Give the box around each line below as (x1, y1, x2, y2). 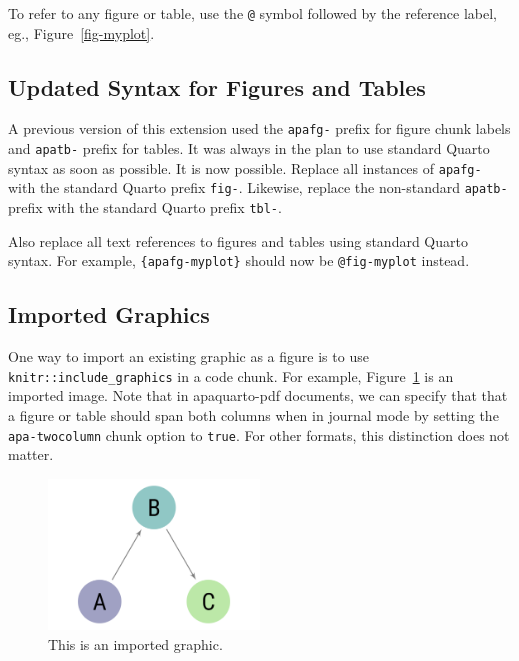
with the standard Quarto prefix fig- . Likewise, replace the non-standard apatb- (8, 177, 508, 198)
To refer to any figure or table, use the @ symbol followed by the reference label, (8, 3, 497, 23)
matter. (8, 444, 54, 465)
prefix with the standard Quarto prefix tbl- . (8, 197, 282, 218)
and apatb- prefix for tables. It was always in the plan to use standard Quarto (8, 138, 490, 159)
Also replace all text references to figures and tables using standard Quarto (8, 230, 468, 251)
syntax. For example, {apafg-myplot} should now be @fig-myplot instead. (8, 250, 470, 271)
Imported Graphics (8, 299, 210, 330)
